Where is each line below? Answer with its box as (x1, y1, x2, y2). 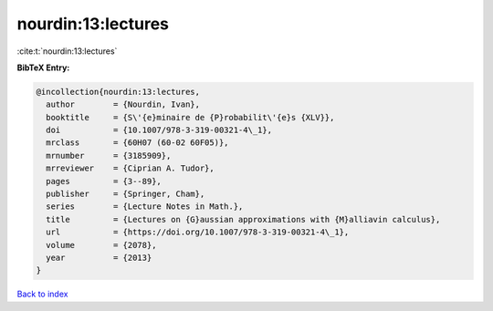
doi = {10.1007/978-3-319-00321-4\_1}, (46, 125, 273, 136)
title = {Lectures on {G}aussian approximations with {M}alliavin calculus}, (46, 214, 441, 224)
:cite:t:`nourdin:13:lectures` (16, 46, 118, 57)
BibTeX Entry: (16, 62, 70, 73)
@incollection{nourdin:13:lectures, (36, 87, 201, 97)
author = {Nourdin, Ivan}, (46, 99, 201, 109)
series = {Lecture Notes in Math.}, (46, 202, 244, 212)
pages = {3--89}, (46, 176, 162, 186)
